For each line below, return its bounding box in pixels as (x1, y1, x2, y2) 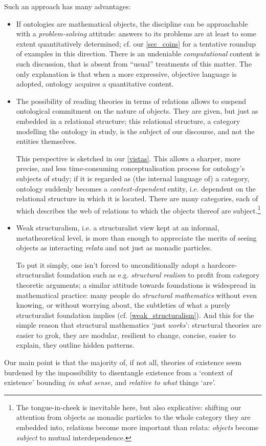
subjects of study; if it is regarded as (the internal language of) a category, (16, 173, 250, 183)
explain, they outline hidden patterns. (16, 339, 135, 350)
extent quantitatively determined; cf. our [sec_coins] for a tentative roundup (16, 38, 256, 49)
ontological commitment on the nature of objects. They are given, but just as (16, 105, 258, 116)
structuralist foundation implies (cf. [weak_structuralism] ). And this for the (16, 309, 254, 320)
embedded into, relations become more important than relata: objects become (16, 422, 259, 433)
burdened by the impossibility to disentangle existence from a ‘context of (4, 367, 233, 377)
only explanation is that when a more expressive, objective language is (16, 68, 237, 79)
